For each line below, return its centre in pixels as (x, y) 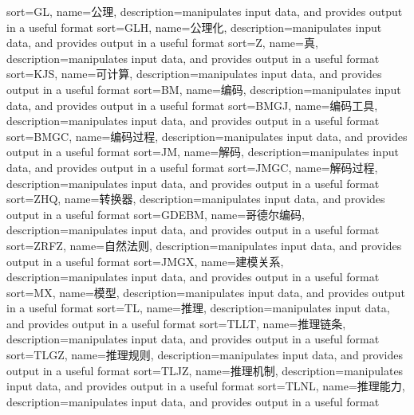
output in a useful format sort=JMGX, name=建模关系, (145, 261)
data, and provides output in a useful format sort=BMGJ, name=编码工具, (192, 105)
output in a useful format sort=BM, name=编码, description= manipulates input (204, 89)
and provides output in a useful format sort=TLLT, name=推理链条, (176, 323)
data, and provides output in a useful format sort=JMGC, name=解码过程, (192, 167)
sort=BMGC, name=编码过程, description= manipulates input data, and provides (207, 136)
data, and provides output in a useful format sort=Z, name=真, (162, 43)
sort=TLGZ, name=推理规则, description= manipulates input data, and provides (205, 355)
